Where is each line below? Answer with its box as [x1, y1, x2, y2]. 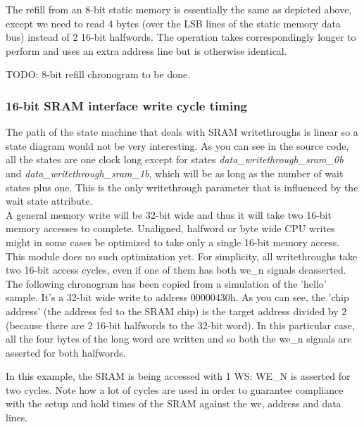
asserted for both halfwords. [6, 345, 126, 359]
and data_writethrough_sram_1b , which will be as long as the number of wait [6, 165, 344, 180]
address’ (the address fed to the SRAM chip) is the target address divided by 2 [6, 303, 347, 318]
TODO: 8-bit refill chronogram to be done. [6, 67, 191, 82]
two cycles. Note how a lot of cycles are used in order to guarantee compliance [6, 382, 344, 397]
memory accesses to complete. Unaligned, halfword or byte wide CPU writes [6, 221, 335, 236]
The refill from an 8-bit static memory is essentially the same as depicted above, [6, 2, 352, 16]
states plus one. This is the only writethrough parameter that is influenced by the [6, 179, 358, 194]
